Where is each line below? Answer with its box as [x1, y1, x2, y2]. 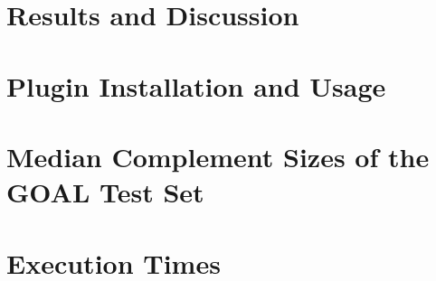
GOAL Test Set [6, 173, 204, 211]
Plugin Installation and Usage [6, 67, 386, 104]
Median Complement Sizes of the [6, 137, 430, 174]
